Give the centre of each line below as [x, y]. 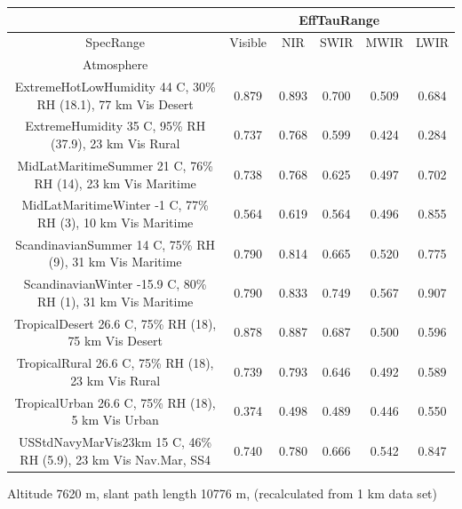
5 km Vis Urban [115, 420]
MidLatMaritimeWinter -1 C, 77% [115, 205]
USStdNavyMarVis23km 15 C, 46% [115, 441]
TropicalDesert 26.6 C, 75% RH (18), [115, 323]
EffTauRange [339, 19]
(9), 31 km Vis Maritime [115, 262]
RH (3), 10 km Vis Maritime [115, 222]
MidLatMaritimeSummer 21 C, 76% [115, 165]
